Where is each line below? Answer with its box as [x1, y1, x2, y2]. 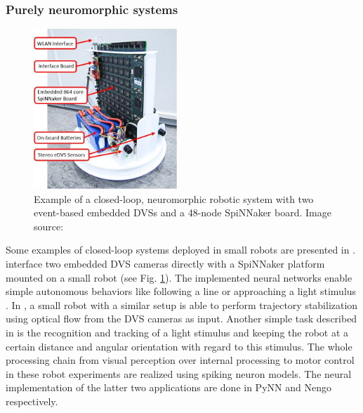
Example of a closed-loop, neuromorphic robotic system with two [34, 191, 314, 206]
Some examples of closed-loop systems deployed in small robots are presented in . [6, 242, 356, 257]
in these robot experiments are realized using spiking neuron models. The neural [6, 366, 352, 381]
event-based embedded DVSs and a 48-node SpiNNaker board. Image [34, 205, 331, 220]
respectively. [6, 393, 58, 408]
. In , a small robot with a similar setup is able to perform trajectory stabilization [6, 297, 358, 312]
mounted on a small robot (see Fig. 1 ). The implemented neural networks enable [6, 270, 352, 284]
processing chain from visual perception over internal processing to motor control [6, 353, 355, 367]
